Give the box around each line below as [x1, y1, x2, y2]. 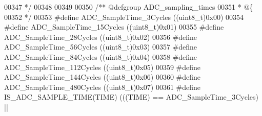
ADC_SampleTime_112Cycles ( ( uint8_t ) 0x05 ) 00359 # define [4, 61, 201, 72]
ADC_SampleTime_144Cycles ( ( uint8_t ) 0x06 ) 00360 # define [4, 72, 201, 82]
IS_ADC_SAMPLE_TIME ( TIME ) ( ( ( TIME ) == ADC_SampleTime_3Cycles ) [4, 91, 259, 102]
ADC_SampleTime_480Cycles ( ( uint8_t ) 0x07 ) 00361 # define [4, 81, 201, 92]
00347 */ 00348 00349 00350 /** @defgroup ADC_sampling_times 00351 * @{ [4, 2, 253, 12]
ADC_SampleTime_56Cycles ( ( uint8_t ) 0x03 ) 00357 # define [4, 41, 197, 52]
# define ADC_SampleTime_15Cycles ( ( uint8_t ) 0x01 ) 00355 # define [4, 21, 224, 32]
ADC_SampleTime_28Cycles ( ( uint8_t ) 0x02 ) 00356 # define [4, 31, 197, 42]
